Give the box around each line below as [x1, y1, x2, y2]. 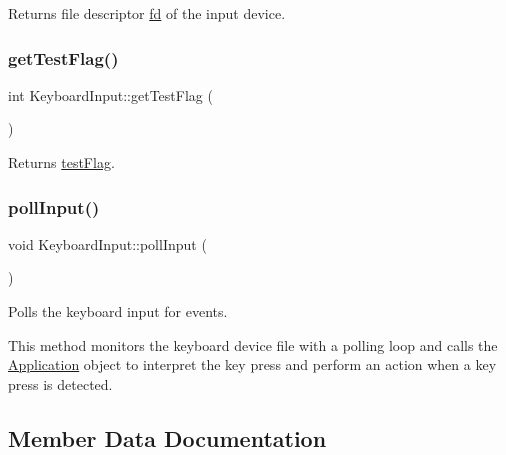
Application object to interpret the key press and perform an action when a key [8, 354, 497, 375]
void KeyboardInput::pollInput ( [8, 233, 207, 254]
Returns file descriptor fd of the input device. [8, 3, 286, 23]
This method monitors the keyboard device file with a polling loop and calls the [8, 334, 498, 355]
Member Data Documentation [8, 422, 327, 453]
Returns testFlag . [8, 152, 115, 172]
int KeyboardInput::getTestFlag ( [8, 84, 213, 105]
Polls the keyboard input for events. [8, 301, 228, 321]
